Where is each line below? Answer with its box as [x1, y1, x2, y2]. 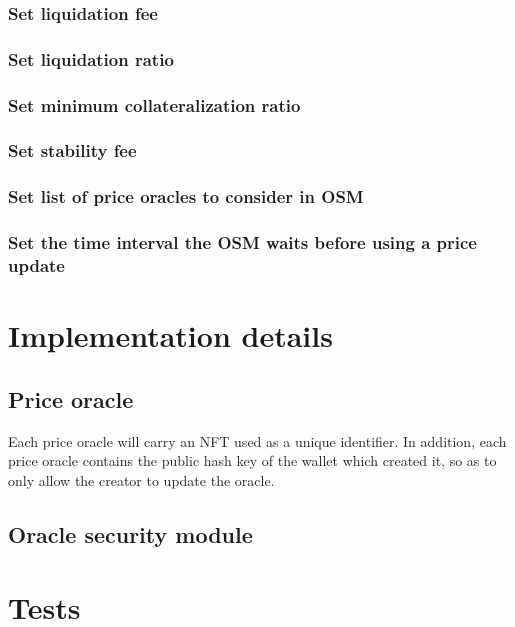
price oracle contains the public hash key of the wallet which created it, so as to [8, 450, 497, 471]
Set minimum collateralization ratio [8, 92, 301, 117]
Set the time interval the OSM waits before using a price [8, 230, 477, 255]
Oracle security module [8, 518, 253, 549]
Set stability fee [8, 138, 137, 163]
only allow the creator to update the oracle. [8, 469, 275, 490]
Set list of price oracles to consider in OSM [8, 184, 364, 209]
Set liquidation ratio [8, 46, 174, 71]
